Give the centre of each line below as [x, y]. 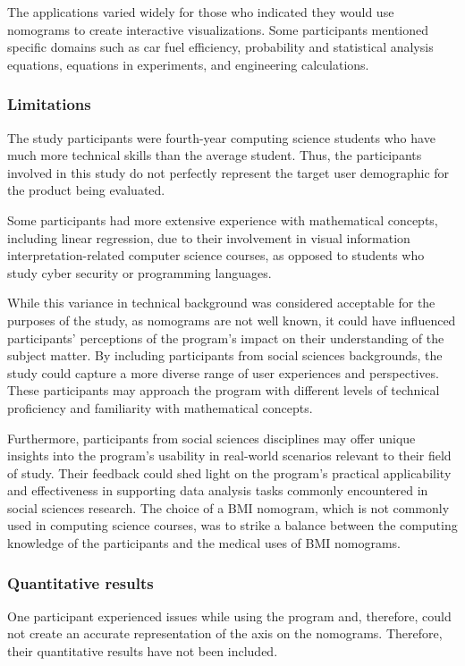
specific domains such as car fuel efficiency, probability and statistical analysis [220, 47]
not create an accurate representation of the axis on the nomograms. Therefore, [225, 633]
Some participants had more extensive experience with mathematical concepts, [223, 219]
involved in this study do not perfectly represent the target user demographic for [228, 172]
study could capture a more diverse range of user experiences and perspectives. [223, 372]
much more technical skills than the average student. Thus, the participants [215, 155]
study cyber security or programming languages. [139, 272]
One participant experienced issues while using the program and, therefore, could [229, 615]
